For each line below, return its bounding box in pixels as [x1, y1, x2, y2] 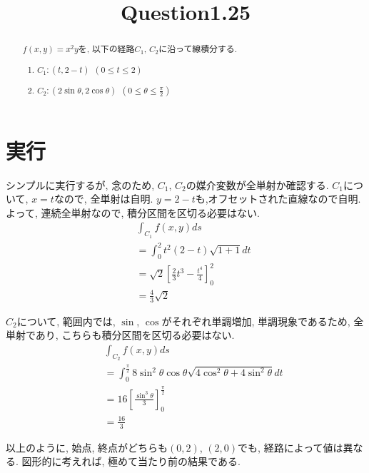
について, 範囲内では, [16, 313, 116, 328]
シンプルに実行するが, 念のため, [6, 177, 155, 192]
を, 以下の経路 [78, 43, 135, 55]
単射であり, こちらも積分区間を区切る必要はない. [6, 327, 235, 342]
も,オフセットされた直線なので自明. [195, 191, 361, 206]
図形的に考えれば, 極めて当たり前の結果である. [21, 454, 241, 469]
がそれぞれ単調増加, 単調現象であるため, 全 [161, 313, 364, 328]
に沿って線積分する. [158, 43, 238, 55]
